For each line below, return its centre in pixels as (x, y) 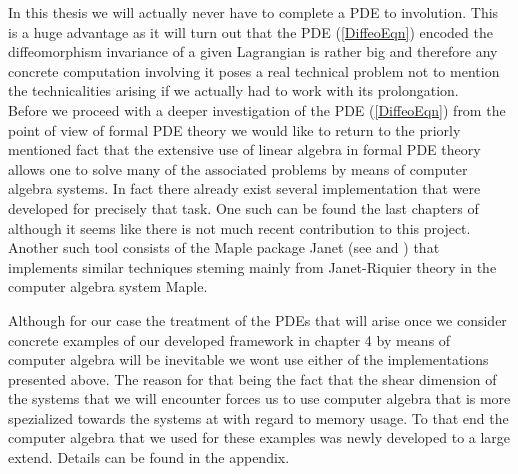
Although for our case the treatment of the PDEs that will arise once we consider (257, 319)
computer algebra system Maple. (108, 286)
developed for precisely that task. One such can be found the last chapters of (243, 207)
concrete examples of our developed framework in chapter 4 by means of (229, 339)
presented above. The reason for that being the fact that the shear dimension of (252, 378)
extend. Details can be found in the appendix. (149, 457)
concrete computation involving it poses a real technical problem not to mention (254, 70)
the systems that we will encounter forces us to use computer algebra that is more (259, 398)
